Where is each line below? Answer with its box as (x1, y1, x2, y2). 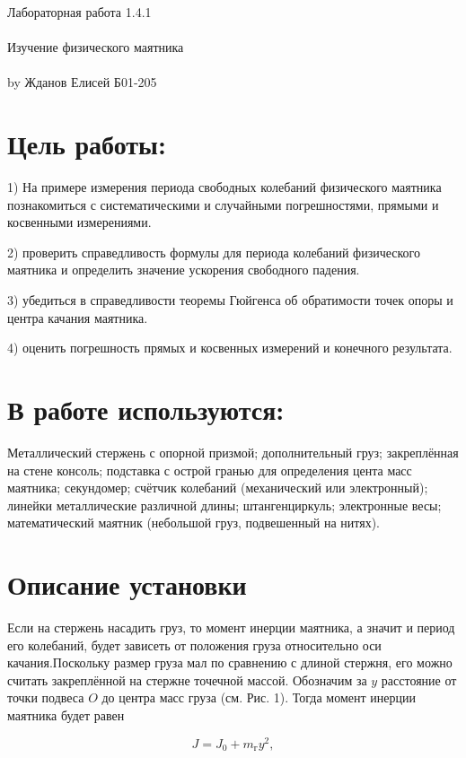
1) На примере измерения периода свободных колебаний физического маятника (7, 178, 442, 196)
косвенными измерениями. (7, 213, 152, 231)
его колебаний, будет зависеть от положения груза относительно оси (7, 635, 382, 654)
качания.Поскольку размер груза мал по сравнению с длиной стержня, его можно (7, 653, 453, 672)
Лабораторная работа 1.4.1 (7, 3, 152, 21)
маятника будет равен (7, 706, 125, 725)
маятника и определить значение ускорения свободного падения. (7, 260, 360, 279)
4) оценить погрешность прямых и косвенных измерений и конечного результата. (7, 338, 453, 357)
